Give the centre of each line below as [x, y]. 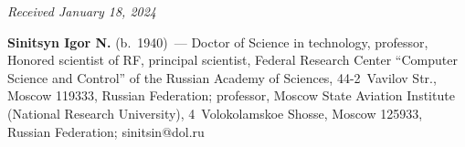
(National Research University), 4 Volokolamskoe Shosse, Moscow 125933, [215, 113]
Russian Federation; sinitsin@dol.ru [106, 131]
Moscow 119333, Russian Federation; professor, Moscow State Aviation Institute [231, 95]
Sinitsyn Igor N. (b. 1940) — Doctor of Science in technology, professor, [218, 42]
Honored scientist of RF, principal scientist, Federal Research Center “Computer [232, 60]
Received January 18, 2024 [82, 11]
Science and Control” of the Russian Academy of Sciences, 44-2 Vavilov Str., [222, 77]
